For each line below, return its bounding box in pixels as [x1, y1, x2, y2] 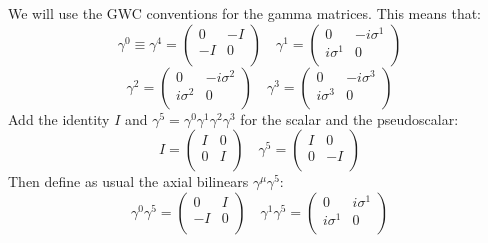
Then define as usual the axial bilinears [8, 171, 249, 192]
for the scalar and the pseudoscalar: [240, 108, 459, 129]
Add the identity [8, 108, 110, 129]
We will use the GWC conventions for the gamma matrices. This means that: [8, 3, 482, 23]
